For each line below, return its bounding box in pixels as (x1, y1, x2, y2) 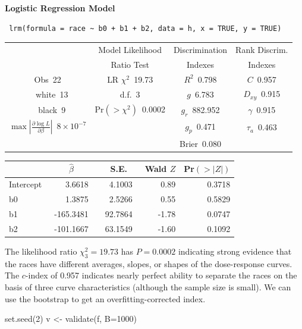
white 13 (35, 87, 68, 100)
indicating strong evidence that (178, 245, 292, 257)
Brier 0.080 (180, 137, 221, 149)
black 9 (38, 104, 66, 116)
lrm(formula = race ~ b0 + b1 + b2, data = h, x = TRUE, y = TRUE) (9, 24, 282, 33)
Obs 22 (34, 73, 61, 85)
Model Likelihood (98, 43, 162, 55)
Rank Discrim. (235, 43, 288, 55)
